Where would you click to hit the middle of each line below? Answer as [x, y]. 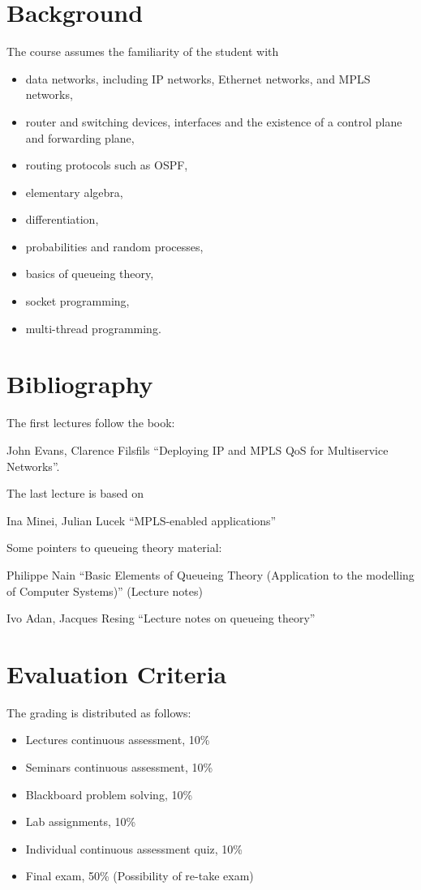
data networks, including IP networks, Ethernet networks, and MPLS [198, 78]
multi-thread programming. [93, 328]
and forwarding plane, [80, 137]
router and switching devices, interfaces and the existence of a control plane [214, 121]
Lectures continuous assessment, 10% [118, 740]
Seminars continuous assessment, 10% [119, 767]
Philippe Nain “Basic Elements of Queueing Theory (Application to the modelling [210, 574]
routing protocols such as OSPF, [107, 165]
